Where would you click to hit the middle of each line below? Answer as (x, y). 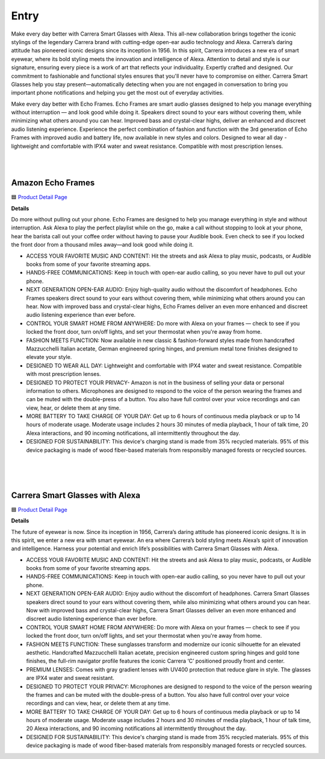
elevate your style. (49, 357)
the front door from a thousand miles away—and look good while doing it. (102, 245)
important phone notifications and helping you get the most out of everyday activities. (117, 93)
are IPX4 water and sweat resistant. (70, 678)
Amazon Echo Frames (53, 183)
